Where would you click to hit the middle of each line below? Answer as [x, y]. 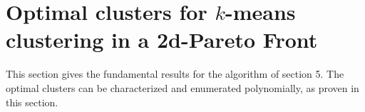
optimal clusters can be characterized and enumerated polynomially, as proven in [182, 87]
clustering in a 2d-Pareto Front [162, 40]
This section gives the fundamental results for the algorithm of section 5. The [175, 74]
